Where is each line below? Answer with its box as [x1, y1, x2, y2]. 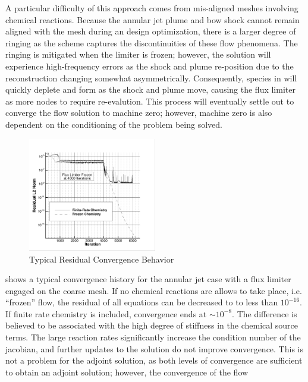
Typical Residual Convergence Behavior [29, 252, 174, 265]
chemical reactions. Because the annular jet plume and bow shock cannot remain [5, 13, 300, 26]
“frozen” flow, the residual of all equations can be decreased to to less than [5, 296, 278, 308]
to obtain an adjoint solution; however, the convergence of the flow [5, 365, 249, 378]
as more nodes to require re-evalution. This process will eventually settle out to [5, 94, 294, 107]
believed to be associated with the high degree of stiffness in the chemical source [5, 319, 298, 332]
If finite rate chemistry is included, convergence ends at [5, 307, 207, 320]
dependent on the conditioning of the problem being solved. [5, 118, 222, 130]
